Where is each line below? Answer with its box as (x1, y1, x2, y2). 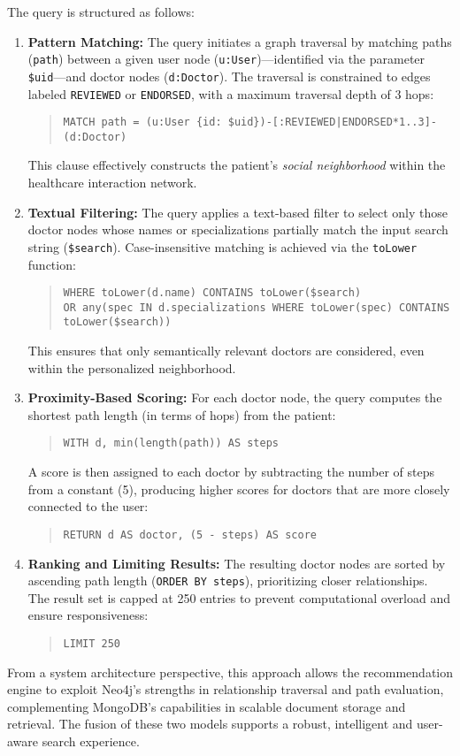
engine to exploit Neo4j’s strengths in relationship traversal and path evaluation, (7, 680, 444, 699)
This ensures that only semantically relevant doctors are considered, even (27, 341, 425, 360)
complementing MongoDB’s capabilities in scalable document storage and (7, 697, 406, 715)
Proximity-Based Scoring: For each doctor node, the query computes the (27, 388, 442, 407)
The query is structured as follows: (7, 3, 195, 20)
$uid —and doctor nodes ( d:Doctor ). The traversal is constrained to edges (27, 66, 431, 85)
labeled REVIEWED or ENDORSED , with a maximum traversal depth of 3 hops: (27, 84, 434, 103)
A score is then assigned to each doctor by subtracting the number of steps (27, 462, 434, 481)
